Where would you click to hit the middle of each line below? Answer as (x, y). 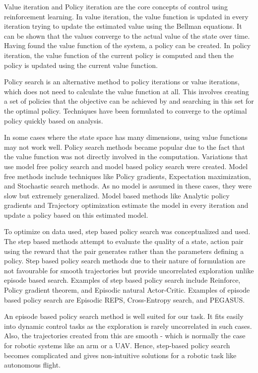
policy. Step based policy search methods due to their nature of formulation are (125, 261)
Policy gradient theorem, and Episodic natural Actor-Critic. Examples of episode (127, 290)
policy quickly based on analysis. (54, 120)
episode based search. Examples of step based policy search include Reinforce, (122, 280)
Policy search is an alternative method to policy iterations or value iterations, (122, 82)
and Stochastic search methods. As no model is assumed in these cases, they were (128, 186)
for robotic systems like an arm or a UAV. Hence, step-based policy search (117, 345)
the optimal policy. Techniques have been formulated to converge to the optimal (126, 110)
